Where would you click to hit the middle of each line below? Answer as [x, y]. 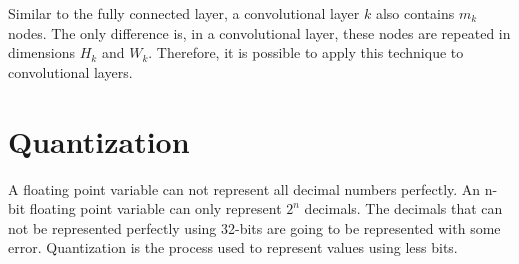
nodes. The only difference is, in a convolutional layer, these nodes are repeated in [259, 32]
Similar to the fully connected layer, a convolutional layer [184, 13]
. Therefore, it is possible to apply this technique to [306, 52]
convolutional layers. [70, 71]
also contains [415, 13]
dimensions [42, 52]
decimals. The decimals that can [403, 208]
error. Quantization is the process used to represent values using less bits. [233, 247]
